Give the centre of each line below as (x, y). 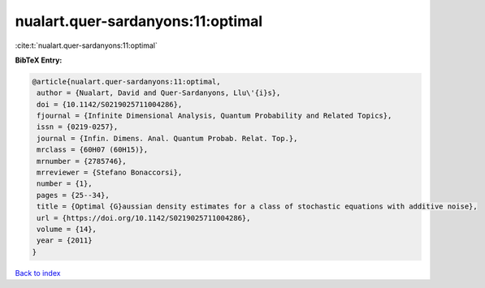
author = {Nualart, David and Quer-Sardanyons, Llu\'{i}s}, (159, 93)
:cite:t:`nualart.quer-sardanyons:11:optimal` (86, 45)
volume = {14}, (67, 229)
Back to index (38, 273)
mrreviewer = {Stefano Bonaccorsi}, (110, 173)
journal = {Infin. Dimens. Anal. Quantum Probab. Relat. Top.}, (167, 138)
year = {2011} (65, 241)
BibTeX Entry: (39, 60)
